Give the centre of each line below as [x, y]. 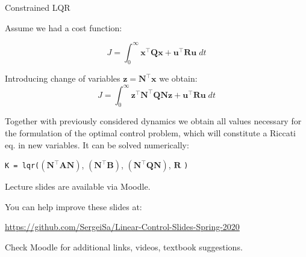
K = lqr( [22, 166]
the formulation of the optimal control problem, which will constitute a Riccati [151, 132]
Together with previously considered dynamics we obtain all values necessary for [153, 121]
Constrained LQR [38, 7]
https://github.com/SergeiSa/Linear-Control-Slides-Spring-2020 [122, 227]
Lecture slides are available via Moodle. [78, 186]
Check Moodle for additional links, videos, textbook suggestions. [124, 246]
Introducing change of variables [63, 78]
